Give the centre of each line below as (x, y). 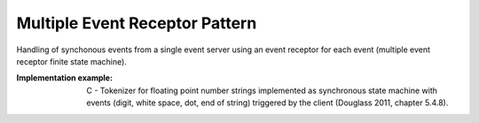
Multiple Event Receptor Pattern (137, 23)
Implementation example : (65, 78)
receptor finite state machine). (72, 61)
